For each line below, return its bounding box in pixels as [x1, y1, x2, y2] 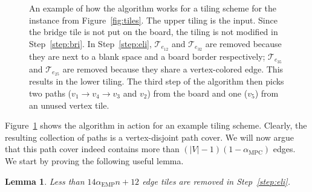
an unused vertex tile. [29, 98, 109, 111]
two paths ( [29, 86, 72, 99]
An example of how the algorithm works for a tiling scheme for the [29, 2, 277, 14]
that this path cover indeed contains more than [5, 142, 180, 155]
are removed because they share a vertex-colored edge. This [62, 62, 284, 75]
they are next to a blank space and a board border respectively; [29, 50, 265, 62]
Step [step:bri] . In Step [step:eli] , [29, 37, 152, 50]
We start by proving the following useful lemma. [5, 154, 184, 167]
